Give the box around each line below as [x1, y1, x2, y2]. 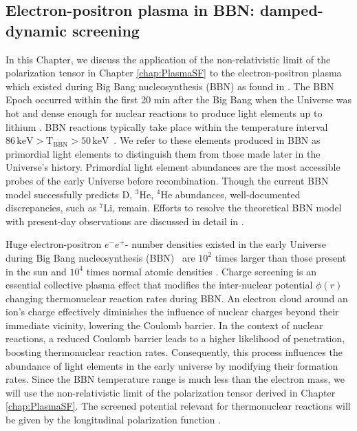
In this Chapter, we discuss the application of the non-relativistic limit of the [6, 52, 331, 66]
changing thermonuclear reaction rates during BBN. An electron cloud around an [6, 291, 348, 305]
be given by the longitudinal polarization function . [6, 412, 221, 427]
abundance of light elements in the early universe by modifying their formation [6, 358, 338, 372]
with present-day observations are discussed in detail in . [6, 213, 244, 228]
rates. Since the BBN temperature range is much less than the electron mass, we [6, 372, 345, 386]
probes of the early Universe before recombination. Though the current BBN [6, 173, 329, 187]
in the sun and [6, 264, 67, 278]
